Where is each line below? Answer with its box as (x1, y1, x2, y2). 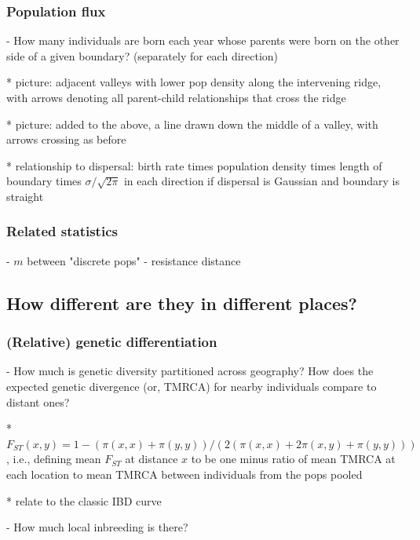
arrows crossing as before (6, 131, 126, 148)
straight (6, 188, 44, 204)
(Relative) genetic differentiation (6, 332, 217, 352)
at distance (125, 451, 178, 467)
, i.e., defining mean (6, 451, 101, 467)
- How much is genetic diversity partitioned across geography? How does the (6, 363, 374, 379)
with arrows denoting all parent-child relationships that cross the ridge (6, 89, 346, 105)
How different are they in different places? (6, 290, 357, 315)
